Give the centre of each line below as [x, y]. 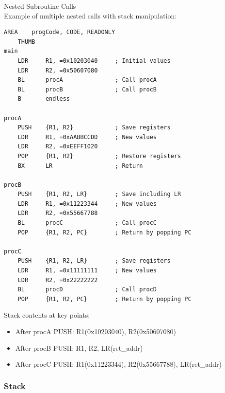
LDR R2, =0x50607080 [58, 70]
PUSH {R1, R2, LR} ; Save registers [94, 261]
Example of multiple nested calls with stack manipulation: [90, 15]
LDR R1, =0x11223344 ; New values [87, 204]
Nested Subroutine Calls [40, 6]
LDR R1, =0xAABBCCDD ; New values [87, 137]
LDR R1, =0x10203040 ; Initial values [94, 61]
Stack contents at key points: [47, 315]
